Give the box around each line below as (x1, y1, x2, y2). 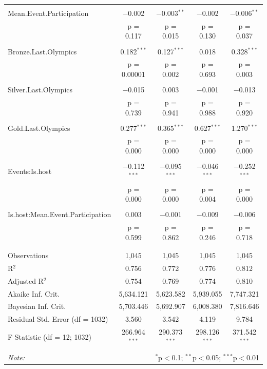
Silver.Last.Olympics (8, 84, 73, 95)
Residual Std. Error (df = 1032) (8, 314, 108, 324)
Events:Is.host (8, 165, 52, 176)
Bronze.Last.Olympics (8, 46, 77, 56)
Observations (8, 250, 49, 261)
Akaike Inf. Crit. (8, 288, 60, 299)
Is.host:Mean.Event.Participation (8, 209, 111, 220)
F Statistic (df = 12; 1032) (8, 331, 91, 342)
